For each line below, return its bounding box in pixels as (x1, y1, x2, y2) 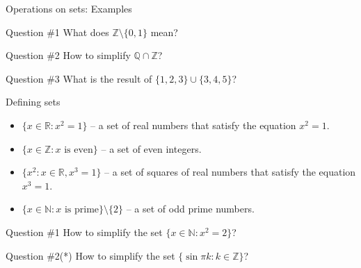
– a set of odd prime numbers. (126, 201, 255, 216)
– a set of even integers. (101, 141, 202, 156)
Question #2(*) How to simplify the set (6, 248, 175, 262)
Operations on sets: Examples (6, 1, 132, 15)
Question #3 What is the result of (6, 71, 152, 85)
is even (64, 144, 93, 155)
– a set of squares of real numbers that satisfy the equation (104, 165, 356, 179)
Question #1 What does (6, 24, 109, 39)
